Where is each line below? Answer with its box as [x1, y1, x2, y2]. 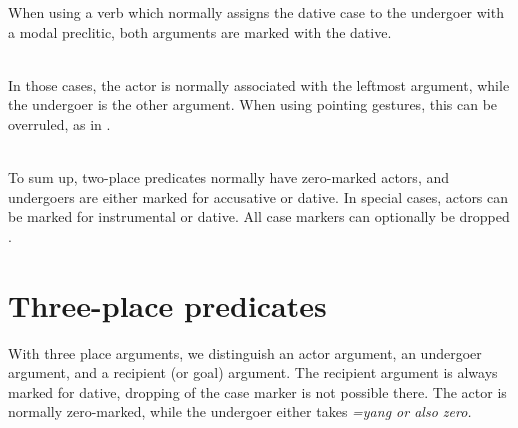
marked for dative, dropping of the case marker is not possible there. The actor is [8, 381, 507, 402]
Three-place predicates [8, 284, 327, 325]
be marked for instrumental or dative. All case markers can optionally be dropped [8, 206, 510, 227]
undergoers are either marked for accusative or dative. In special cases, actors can [8, 186, 509, 207]
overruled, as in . [8, 113, 111, 134]
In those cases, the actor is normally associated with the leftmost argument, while [8, 74, 510, 95]
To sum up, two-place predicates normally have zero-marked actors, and [8, 167, 449, 188]
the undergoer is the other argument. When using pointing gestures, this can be [8, 94, 498, 115]
